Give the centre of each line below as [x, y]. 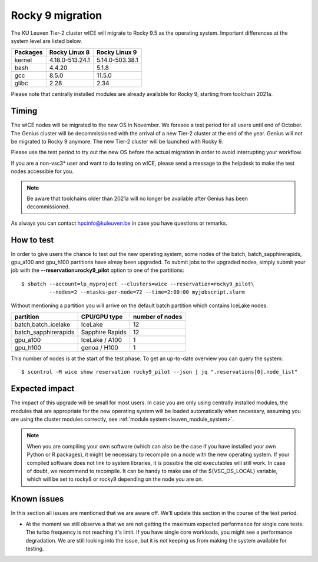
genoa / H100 [100, 347]
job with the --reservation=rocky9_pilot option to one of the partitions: [98, 270]
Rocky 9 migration [57, 15]
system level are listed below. [47, 41]
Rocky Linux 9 [117, 52]
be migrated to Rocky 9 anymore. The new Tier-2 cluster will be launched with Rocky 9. [117, 142]
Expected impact [43, 389]
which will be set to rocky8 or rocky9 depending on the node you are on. [115, 479]
